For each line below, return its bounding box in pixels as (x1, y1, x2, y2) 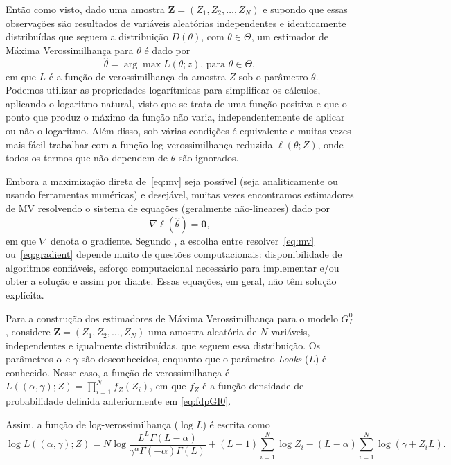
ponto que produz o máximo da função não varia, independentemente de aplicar (6, 109, 345, 124)
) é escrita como (202, 416, 270, 431)
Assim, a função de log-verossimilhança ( (6, 416, 179, 431)
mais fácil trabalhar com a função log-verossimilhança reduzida (6, 137, 273, 151)
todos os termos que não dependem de (6, 150, 168, 165)
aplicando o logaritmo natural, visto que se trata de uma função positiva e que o (6, 96, 347, 110)
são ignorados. (178, 150, 239, 165)
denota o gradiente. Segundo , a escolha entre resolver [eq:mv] (50, 233, 315, 247)
